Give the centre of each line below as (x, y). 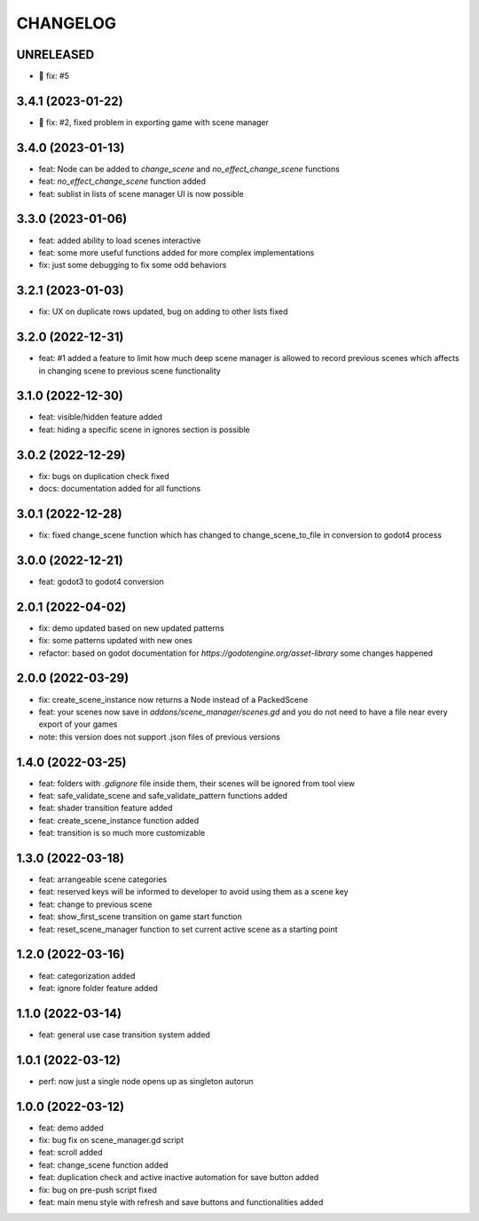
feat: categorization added (87, 975)
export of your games (78, 724)
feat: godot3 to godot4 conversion (101, 581)
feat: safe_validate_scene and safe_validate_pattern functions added (163, 796)
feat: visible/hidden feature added (101, 417)
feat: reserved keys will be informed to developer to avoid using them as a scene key (194, 892)
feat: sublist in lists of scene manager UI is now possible (141, 193)
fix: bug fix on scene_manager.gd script (111, 1140)
